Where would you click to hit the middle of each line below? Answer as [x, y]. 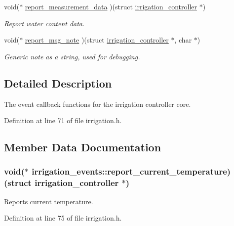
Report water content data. [44, 23]
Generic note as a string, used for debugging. [72, 56]
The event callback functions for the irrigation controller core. [97, 104]
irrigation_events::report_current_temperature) [131, 171]
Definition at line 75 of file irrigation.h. [63, 218]
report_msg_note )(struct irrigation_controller [97, 40]
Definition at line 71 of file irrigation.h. [63, 120]
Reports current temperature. [49, 201]
